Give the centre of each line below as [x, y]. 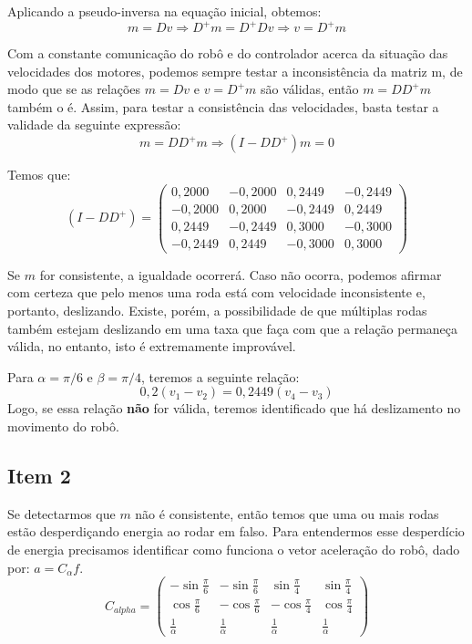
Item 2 [39, 475]
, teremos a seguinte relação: [221, 376]
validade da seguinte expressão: [94, 125]
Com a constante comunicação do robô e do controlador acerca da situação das [228, 53]
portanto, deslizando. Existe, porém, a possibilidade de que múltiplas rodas [217, 311]
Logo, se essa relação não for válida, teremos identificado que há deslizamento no [234, 408]
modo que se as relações [74, 89]
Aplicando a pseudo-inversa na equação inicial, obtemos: [164, 11]
